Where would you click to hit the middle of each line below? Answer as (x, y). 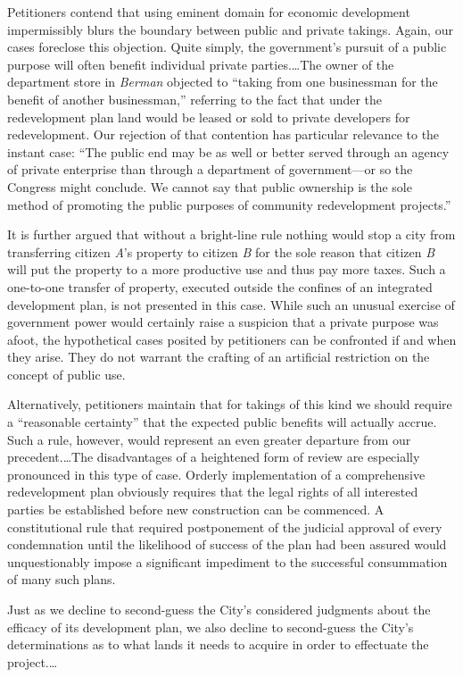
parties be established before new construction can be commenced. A (196, 510)
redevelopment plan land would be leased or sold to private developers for (209, 117)
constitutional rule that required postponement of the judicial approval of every (225, 527)
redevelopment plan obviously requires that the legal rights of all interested (213, 492)
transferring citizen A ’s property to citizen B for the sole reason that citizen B (221, 251)
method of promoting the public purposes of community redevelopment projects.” (229, 204)
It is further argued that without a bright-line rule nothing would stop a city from (231, 234)
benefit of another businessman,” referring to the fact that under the (195, 99)
